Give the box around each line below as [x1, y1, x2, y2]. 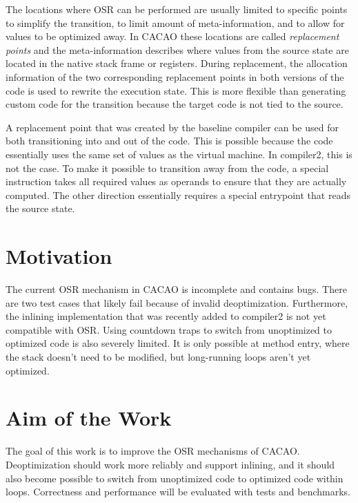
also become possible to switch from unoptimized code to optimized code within [6, 471, 344, 485]
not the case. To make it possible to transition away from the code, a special [6, 160, 329, 175]
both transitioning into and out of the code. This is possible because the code [6, 133, 333, 148]
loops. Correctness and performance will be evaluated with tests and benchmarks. [6, 484, 350, 499]
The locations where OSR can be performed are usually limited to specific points [6, 2, 348, 16]
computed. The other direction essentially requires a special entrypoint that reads [6, 187, 350, 202]
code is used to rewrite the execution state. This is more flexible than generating [6, 83, 346, 97]
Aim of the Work [6, 404, 172, 432]
